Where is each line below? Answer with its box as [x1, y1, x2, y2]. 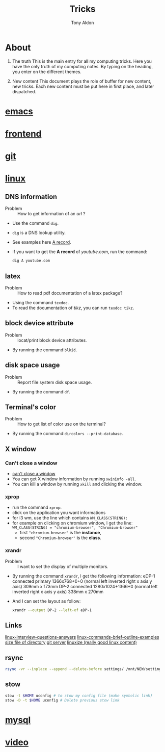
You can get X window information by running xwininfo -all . [12, 476, 136, 482]
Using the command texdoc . [12, 299, 69, 305]
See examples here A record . [12, 239, 71, 245]
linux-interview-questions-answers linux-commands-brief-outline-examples [5, 634, 160, 640]
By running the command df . [12, 389, 70, 394]
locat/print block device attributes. [17, 337, 87, 343]
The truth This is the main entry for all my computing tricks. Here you [12, 58, 152, 64]
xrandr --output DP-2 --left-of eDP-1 [12, 607, 92, 613]
